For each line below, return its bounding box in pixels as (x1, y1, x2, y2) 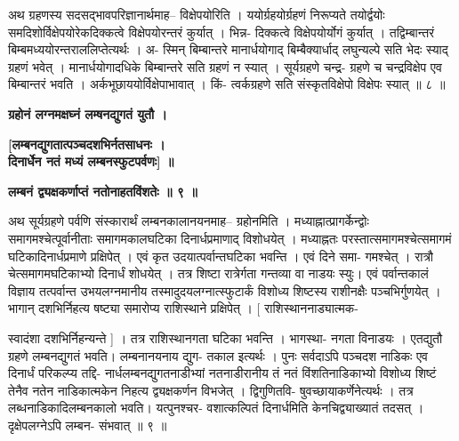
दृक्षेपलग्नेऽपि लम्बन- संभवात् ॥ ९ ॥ (8, 415, 167, 434)
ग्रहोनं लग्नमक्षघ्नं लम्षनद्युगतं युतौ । (8, 104, 167, 123)
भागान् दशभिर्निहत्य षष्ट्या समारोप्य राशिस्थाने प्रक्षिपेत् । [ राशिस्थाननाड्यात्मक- (8, 299, 358, 317)
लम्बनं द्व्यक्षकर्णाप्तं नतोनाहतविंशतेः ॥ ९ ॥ (8, 181, 197, 200)
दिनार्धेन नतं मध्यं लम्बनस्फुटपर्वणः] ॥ (8, 152, 174, 171)
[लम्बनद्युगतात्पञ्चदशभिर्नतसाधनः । (8, 134, 165, 153)
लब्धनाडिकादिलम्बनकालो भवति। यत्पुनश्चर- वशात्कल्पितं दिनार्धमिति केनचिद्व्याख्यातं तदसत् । (8, 398, 424, 417)
